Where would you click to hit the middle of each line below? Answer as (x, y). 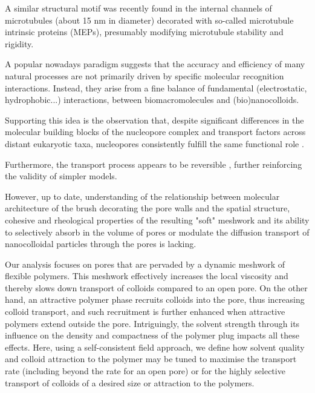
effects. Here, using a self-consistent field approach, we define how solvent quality (155, 347)
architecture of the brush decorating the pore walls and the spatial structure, (148, 208)
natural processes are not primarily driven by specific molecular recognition (145, 75)
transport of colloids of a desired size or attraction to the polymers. (130, 382)
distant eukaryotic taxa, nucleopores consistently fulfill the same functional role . (154, 143)
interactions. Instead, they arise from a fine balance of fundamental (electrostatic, (156, 88)
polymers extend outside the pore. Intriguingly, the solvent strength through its (152, 323)
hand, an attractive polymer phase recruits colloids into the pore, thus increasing (155, 299)
